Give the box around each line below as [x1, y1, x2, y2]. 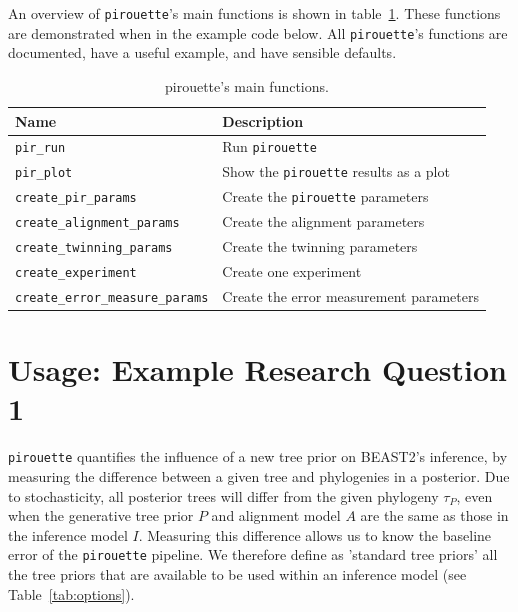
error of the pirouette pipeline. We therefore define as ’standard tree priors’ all [8, 544, 498, 565]
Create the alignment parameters [222, 211, 425, 232]
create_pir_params [15, 191, 137, 206]
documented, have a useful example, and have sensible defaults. [8, 42, 397, 63]
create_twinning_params [15, 240, 173, 255]
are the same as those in [360, 505, 509, 526]
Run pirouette [222, 136, 317, 157]
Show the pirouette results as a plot [222, 161, 450, 182]
